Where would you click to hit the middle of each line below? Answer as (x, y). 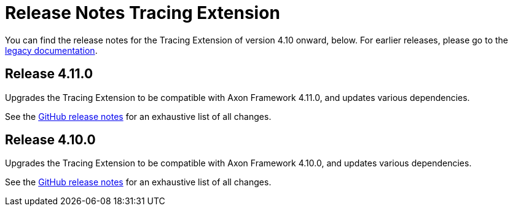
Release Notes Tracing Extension (143, 13)
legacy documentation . (51, 50)
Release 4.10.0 (50, 140)
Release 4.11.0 (49, 74)
